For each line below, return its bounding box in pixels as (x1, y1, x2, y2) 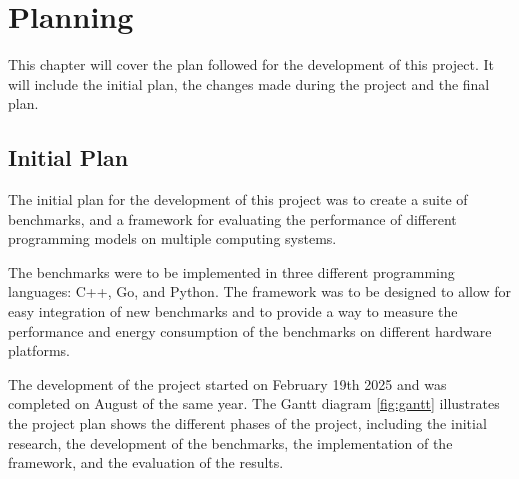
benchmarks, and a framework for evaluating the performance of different (8, 208, 457, 229)
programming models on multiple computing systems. (8, 228, 337, 249)
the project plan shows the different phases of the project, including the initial (8, 413, 487, 434)
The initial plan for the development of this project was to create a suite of (8, 189, 468, 210)
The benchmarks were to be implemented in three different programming (8, 261, 455, 282)
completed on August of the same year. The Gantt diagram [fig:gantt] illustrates (8, 393, 500, 414)
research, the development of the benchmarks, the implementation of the (8, 432, 453, 453)
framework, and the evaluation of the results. (8, 452, 284, 473)
